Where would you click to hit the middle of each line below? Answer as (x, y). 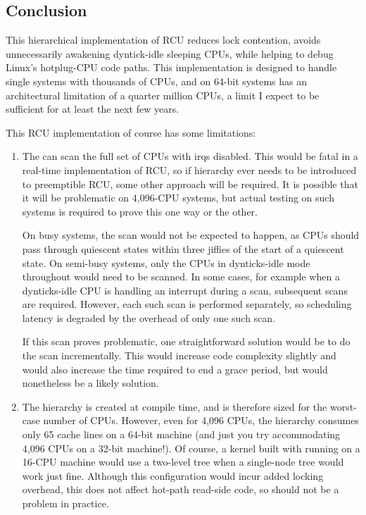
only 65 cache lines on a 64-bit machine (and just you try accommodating (181, 434)
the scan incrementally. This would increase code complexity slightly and (179, 355)
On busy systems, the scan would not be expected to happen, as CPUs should (191, 235)
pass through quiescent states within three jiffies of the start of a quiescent (183, 248)
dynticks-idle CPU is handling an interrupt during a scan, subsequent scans (185, 290)
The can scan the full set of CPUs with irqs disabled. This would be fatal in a (190, 156)
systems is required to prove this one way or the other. (140, 211)
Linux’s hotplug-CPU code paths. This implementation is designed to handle (171, 67)
